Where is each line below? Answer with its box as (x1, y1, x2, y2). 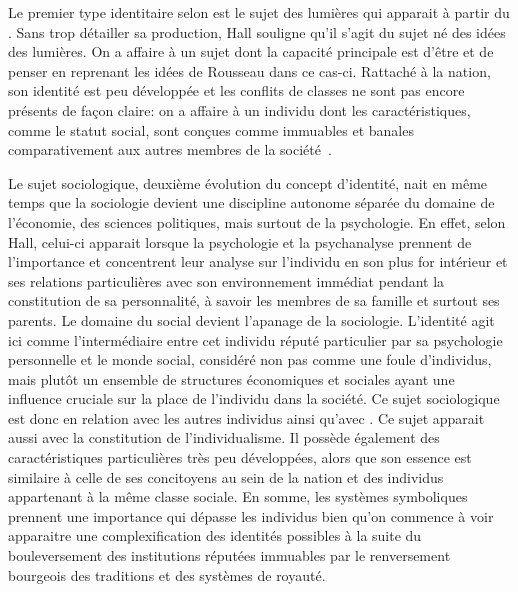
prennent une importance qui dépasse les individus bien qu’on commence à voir (8, 505, 494, 526)
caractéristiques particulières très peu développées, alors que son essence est (8, 447, 472, 468)
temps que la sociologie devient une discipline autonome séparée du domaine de (8, 192, 495, 213)
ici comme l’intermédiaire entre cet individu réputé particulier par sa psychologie (8, 329, 503, 350)
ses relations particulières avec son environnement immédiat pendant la (8, 270, 445, 291)
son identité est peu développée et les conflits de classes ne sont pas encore (8, 80, 465, 101)
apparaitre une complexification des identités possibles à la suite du (8, 525, 422, 546)
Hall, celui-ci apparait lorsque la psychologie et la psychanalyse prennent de (8, 231, 472, 252)
